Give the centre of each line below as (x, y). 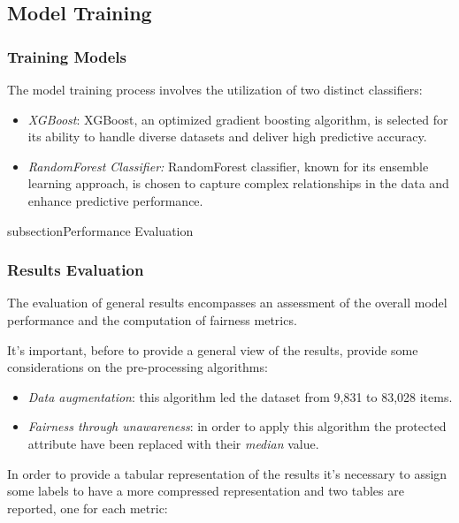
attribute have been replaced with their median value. (173, 443)
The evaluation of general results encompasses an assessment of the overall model (227, 303)
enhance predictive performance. (115, 200)
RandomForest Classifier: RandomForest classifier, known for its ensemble (228, 166)
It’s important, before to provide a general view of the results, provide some (213, 349)
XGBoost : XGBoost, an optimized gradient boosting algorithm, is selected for (238, 119)
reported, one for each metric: (88, 508)
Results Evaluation (76, 270)
